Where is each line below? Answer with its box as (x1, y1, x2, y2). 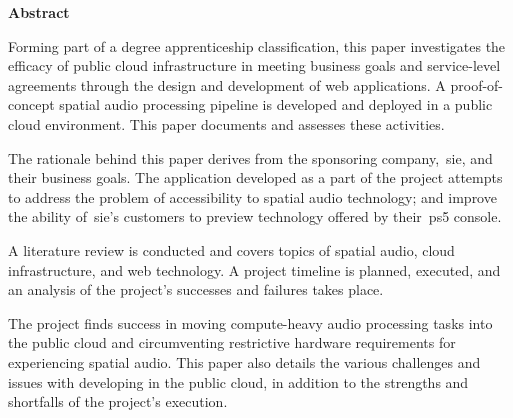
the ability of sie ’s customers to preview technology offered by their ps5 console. (8, 206, 502, 227)
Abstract (8, 2, 70, 22)
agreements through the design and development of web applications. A (8, 74, 446, 95)
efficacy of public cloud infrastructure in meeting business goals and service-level (8, 55, 501, 76)
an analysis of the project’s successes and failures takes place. (8, 279, 384, 300)
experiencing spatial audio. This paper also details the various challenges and (8, 351, 481, 372)
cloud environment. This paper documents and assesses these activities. (8, 113, 445, 134)
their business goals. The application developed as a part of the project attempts (8, 167, 503, 188)
